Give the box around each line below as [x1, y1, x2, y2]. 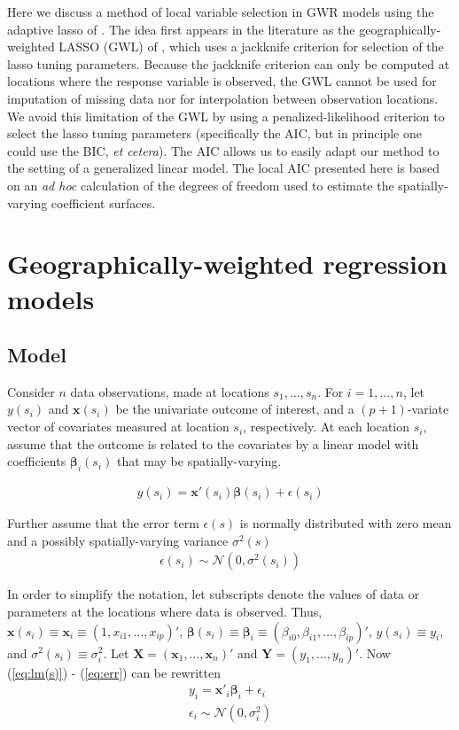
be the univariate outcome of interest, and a [115, 400, 354, 418]
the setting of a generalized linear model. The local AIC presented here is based [7, 159, 440, 177]
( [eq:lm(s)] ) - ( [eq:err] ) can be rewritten [7, 663, 221, 681]
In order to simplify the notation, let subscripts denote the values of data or [7, 585, 420, 603]
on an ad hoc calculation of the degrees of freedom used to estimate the [7, 175, 394, 194]
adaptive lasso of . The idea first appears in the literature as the [7, 19, 355, 38]
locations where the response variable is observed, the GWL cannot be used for [7, 72, 437, 90]
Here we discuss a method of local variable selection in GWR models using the [7, 3, 434, 20]
